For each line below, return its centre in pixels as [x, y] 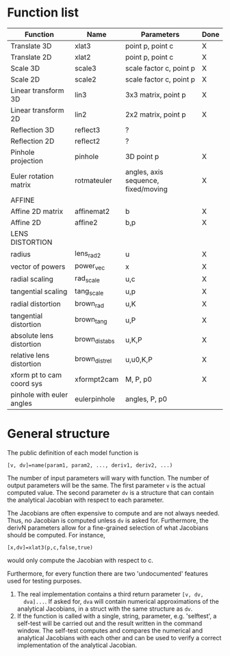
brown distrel [93, 360]
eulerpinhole [95, 399]
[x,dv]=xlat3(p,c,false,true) [50, 547]
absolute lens [32, 335]
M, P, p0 [139, 379]
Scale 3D [25, 68]
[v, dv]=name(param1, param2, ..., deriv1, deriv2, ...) [90, 465]
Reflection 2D [33, 141]
